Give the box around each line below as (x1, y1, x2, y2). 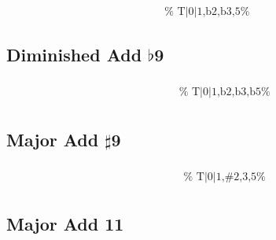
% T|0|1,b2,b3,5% (164, 6, 250, 18)
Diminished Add (6, 42, 142, 67)
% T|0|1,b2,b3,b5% (178, 87, 270, 98)
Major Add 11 (6, 212, 124, 236)
